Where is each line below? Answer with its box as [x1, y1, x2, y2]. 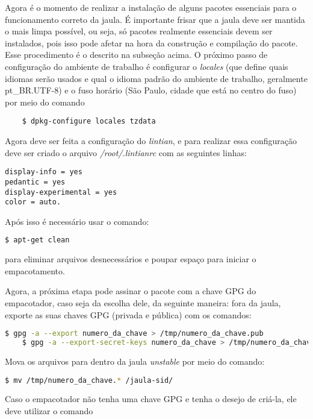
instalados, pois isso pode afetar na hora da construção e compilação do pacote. [5, 36, 298, 49]
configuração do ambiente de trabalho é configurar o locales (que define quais [5, 60, 288, 72]
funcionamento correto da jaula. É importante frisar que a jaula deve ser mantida [5, 13, 305, 25]
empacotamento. [5, 264, 65, 277]
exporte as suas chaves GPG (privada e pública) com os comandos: [5, 308, 252, 321]
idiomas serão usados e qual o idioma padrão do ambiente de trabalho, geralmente [5, 72, 308, 84]
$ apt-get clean [5, 236, 70, 245]
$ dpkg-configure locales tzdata [22, 117, 156, 126]
